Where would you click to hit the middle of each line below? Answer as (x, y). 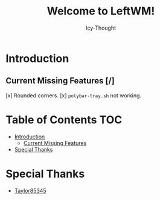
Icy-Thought (101, 28)
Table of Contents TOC (64, 120)
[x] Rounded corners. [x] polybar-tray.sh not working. (74, 95)
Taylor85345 (30, 190)
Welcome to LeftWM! (101, 11)
